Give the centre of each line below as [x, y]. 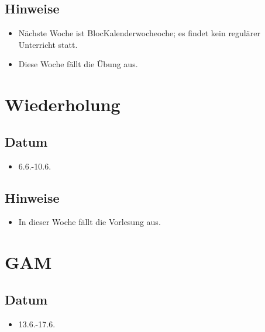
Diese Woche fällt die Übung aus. [78, 64]
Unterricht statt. [48, 44]
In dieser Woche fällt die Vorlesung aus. [90, 222]
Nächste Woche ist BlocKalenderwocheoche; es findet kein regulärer [139, 33]
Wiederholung [63, 104]
